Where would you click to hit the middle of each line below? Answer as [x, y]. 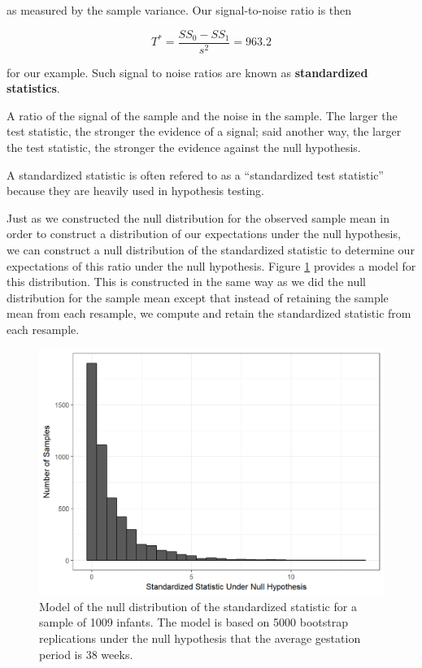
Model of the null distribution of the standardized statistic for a [198, 606]
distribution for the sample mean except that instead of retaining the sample [198, 297]
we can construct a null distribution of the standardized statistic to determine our [211, 249]
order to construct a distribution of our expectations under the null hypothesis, [204, 234]
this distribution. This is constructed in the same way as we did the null [186, 282]
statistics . [33, 88]
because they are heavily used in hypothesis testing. [135, 191]
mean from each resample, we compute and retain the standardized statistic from [209, 313]
